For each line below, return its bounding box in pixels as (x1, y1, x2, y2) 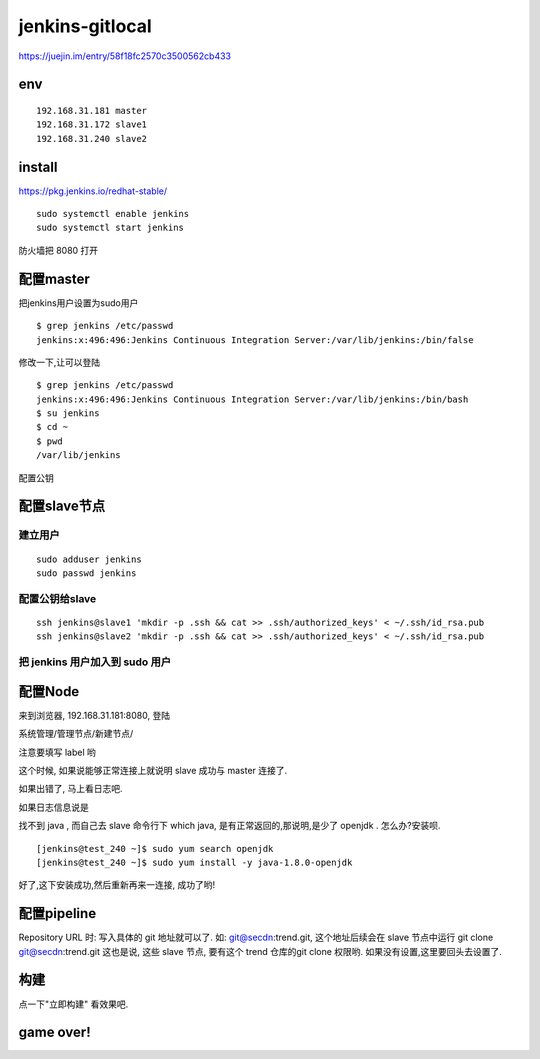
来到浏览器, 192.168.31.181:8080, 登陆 (18, 709, 170, 721)
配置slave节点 (18, 498, 106, 515)
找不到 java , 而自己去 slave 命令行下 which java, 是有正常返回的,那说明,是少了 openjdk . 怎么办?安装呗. (18, 820, 441, 832)
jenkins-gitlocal (18, 15, 152, 37)
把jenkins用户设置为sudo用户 (18, 296, 139, 309)
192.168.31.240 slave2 (36, 133, 148, 144)
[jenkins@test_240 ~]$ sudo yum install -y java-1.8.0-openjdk (36, 856, 353, 868)
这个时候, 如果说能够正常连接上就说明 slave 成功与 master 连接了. (18, 764, 288, 776)
